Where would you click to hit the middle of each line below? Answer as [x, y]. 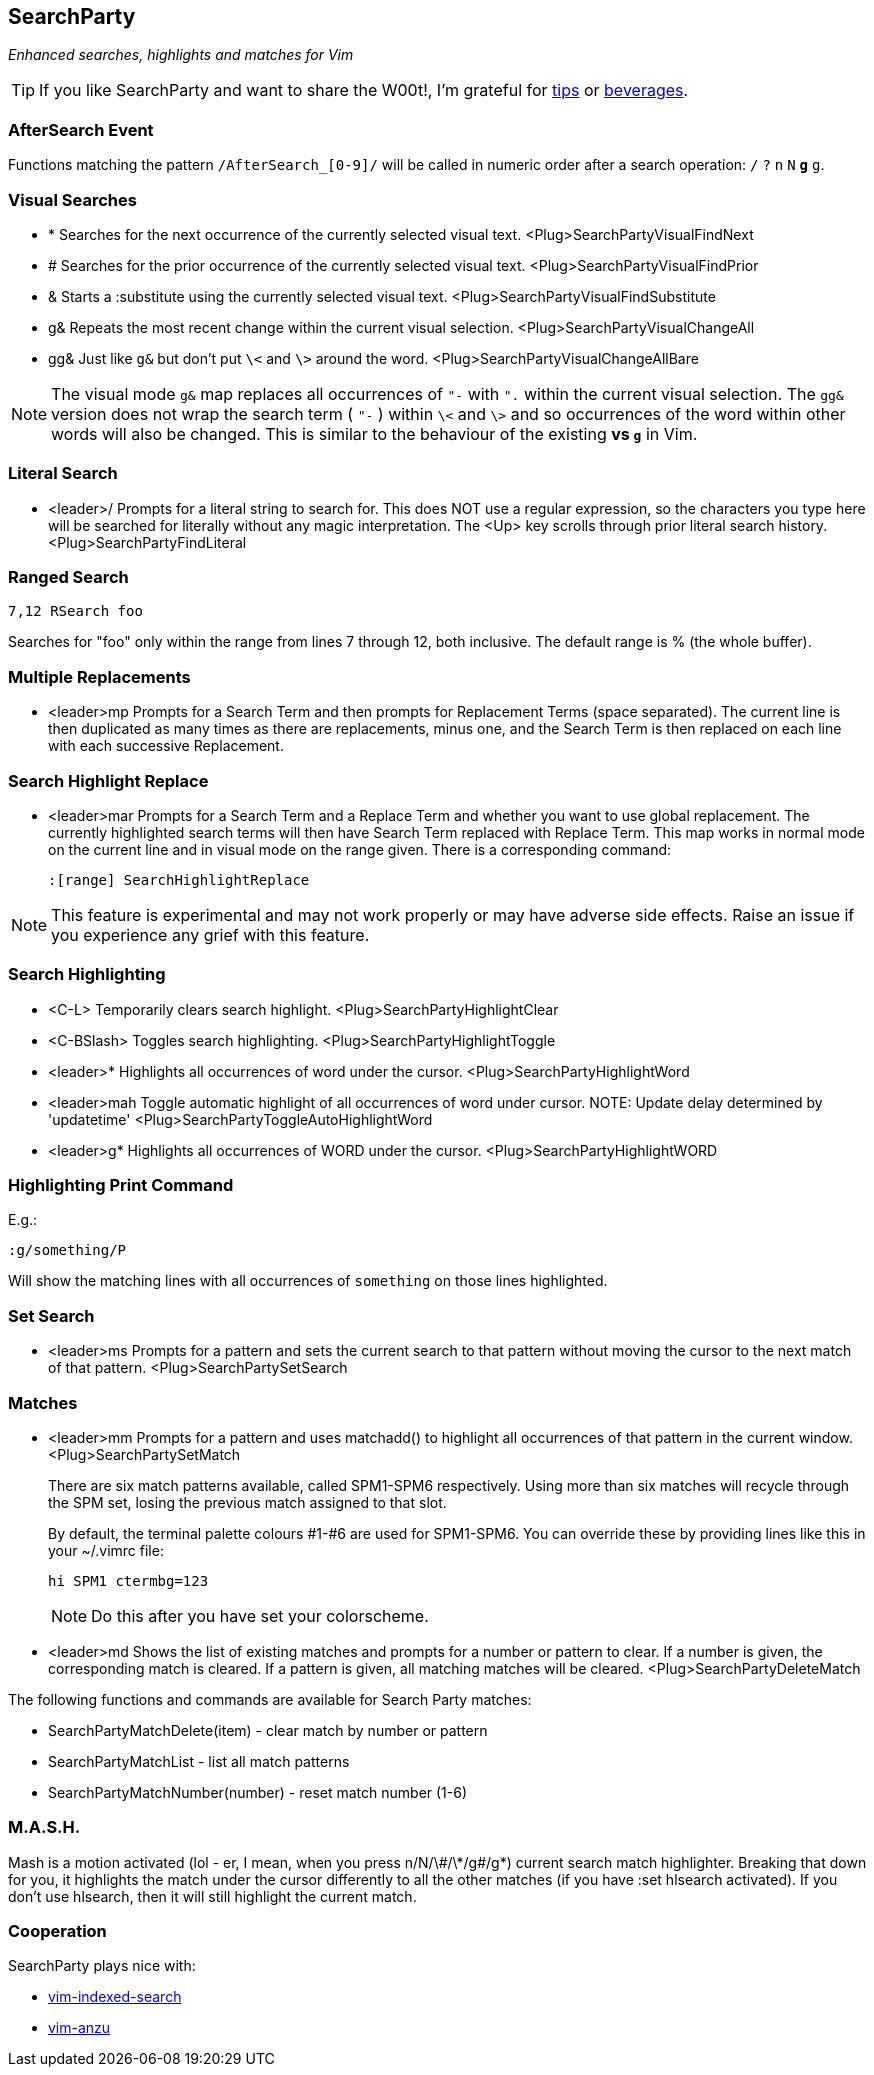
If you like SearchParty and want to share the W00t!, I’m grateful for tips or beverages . [364, 90]
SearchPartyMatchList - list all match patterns [199, 1761]
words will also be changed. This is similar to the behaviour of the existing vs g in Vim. [374, 433]
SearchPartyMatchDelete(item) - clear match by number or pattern [268, 1730]
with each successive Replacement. [166, 746]
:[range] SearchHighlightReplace [179, 879]
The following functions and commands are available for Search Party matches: [270, 1699]
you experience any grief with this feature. [210, 934]
